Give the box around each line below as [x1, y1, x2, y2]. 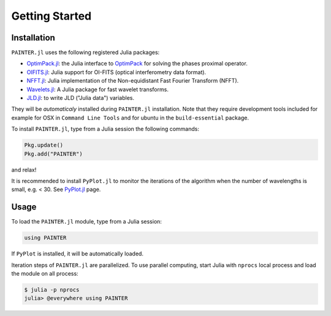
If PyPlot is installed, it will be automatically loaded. [11, 250, 144, 257]
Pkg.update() [24, 141, 64, 149]
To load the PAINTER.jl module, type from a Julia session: [11, 218, 162, 225]
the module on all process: [11, 269, 79, 277]
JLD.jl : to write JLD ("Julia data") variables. [26, 94, 135, 102]
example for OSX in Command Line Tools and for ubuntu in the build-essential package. [11, 114, 249, 121]
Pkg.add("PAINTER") [24, 150, 83, 157]
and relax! [11, 166, 37, 173]
